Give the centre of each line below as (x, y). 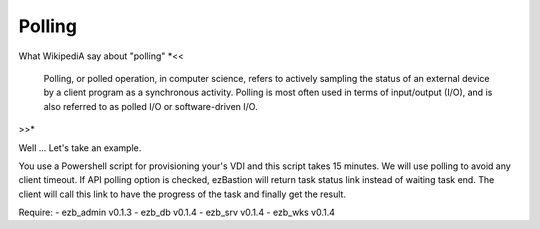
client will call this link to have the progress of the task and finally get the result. (182, 194)
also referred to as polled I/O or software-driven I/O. (151, 106)
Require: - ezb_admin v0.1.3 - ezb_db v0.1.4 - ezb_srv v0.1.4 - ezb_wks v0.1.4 (176, 212)
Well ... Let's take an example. (80, 147)
